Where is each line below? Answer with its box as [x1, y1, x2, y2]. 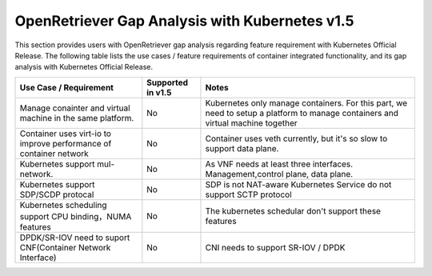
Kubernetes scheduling [19, 199, 107, 210]
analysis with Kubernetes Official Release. [14, 62, 154, 72]
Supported [146, 77, 188, 88]
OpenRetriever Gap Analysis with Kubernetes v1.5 [14, 12, 354, 30]
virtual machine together [205, 117, 298, 128]
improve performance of [19, 138, 112, 149]
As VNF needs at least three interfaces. [205, 158, 354, 170]
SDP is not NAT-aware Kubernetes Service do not [205, 178, 392, 190]
